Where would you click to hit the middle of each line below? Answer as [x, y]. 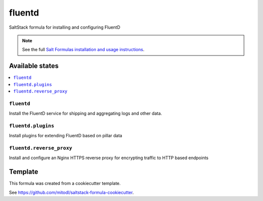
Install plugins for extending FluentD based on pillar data [66, 136]
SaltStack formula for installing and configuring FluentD [65, 27]
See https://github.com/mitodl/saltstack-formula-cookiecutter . [71, 192]
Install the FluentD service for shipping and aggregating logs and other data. [85, 113]
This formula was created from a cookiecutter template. [65, 183]
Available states [34, 66]
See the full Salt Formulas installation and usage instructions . [83, 50]
